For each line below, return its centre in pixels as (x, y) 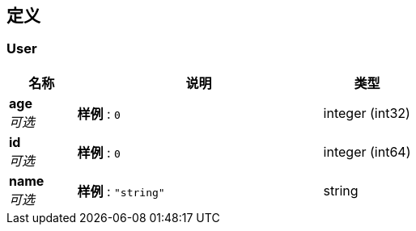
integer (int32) (367, 113)
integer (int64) (367, 151)
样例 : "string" (121, 191)
